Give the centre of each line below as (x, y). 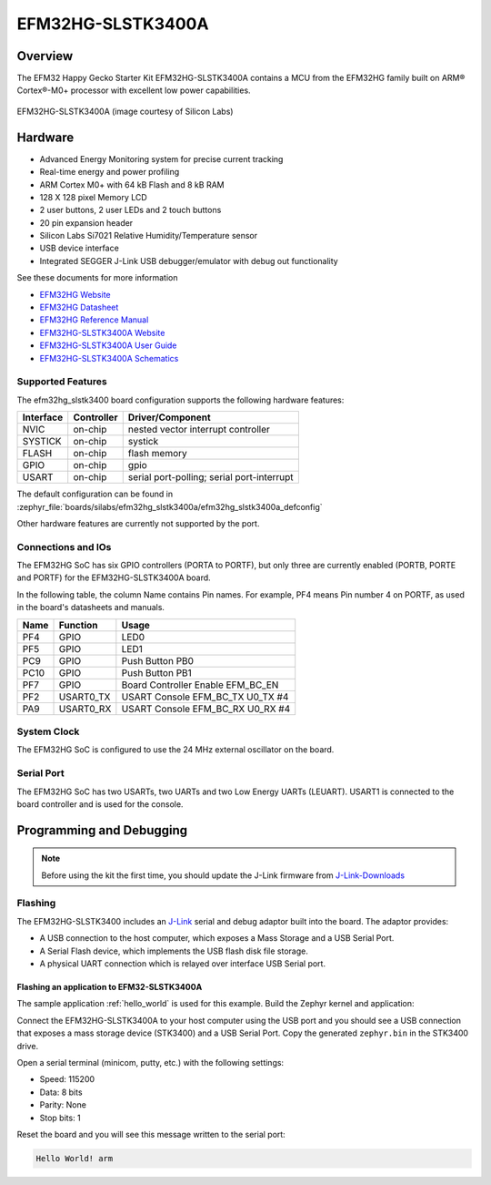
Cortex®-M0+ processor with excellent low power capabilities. (134, 90)
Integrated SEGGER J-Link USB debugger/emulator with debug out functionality (189, 260)
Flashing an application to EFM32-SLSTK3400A (110, 987)
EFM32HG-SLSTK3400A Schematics (109, 358)
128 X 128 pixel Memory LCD (93, 197)
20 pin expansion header (86, 222)
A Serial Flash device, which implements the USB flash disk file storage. (174, 951)
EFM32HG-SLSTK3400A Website (102, 332)
